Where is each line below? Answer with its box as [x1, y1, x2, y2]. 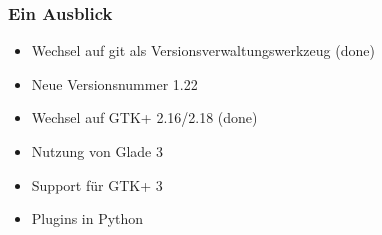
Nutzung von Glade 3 [31, 141, 163, 161]
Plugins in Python [31, 208, 144, 229]
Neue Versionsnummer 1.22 [31, 73, 198, 94]
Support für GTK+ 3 [31, 174, 163, 195]
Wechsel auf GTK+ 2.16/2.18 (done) [31, 107, 258, 128]
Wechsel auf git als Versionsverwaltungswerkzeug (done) [31, 40, 375, 61]
